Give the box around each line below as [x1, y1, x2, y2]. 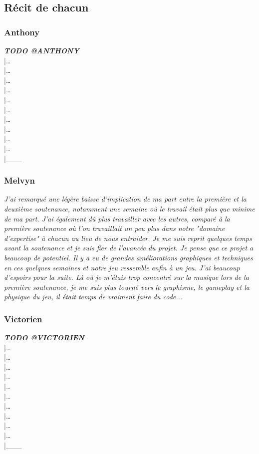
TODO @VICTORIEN [4, 332, 84, 343]
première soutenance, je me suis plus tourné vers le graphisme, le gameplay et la [4, 281, 250, 292]
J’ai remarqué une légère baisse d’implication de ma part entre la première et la [4, 194, 247, 204]
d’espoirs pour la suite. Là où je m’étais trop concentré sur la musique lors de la [4, 272, 249, 282]
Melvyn [4, 174, 35, 187]
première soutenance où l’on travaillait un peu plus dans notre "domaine [4, 223, 225, 233]
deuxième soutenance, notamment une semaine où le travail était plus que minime [4, 203, 255, 214]
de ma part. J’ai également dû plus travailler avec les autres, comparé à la [4, 213, 230, 224]
